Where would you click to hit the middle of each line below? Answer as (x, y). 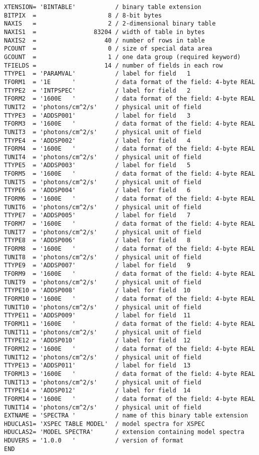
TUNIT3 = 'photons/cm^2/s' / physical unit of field (103, 132)
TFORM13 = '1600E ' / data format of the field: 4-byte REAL (130, 374)
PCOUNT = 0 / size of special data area (108, 49)
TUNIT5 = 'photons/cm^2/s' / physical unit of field (103, 182)
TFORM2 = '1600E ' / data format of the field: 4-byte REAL (130, 99)
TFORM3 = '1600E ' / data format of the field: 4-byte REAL (130, 124)
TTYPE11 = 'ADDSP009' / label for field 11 (97, 316)
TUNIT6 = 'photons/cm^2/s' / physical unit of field (103, 207)
